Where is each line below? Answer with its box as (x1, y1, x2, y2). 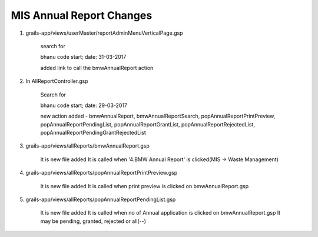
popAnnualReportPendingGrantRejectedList (40, 129, 147, 136)
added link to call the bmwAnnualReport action (40, 64, 154, 71)
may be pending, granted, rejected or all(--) (40, 218, 147, 225)
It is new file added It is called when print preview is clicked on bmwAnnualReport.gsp (40, 182, 249, 189)
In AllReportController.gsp (25, 78, 88, 85)
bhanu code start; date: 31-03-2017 (40, 54, 127, 61)
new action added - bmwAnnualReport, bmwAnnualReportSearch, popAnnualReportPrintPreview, (40, 112, 276, 120)
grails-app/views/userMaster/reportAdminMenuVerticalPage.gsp (25, 29, 183, 36)
